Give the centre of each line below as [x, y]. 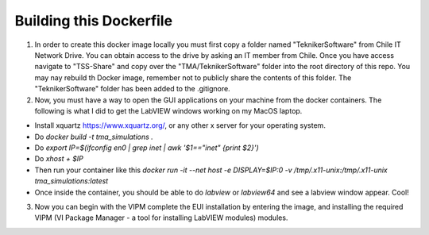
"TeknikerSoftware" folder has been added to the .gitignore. [132, 89]
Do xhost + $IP [59, 159]
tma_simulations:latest [71, 181]
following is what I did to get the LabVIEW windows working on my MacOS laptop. [168, 110]
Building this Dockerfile [94, 21]
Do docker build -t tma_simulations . [94, 137]
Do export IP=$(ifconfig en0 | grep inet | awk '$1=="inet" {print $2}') [147, 148]
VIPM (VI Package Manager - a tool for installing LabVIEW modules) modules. [161, 218]
